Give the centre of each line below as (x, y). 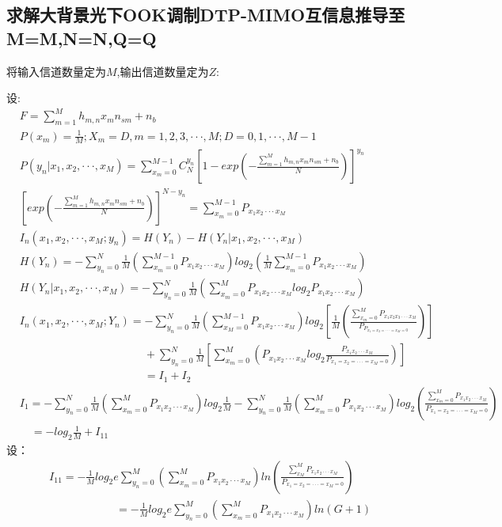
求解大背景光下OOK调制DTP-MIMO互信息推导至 (206, 15)
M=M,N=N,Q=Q (82, 38)
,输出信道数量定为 (163, 71)
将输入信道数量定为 (56, 71)
